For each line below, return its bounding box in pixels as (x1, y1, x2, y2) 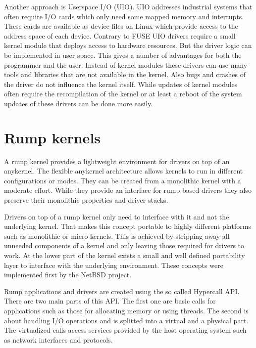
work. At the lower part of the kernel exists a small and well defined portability (4, 250, 245, 260)
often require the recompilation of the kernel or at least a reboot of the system (4, 88, 242, 99)
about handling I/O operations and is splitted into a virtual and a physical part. (4, 315, 249, 325)
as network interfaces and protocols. (4, 334, 113, 345)
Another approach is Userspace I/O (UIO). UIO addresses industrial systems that (4, 1, 253, 11)
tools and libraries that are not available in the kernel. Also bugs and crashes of (4, 69, 246, 80)
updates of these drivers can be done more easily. (4, 98, 153, 108)
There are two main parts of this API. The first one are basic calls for (4, 296, 216, 306)
